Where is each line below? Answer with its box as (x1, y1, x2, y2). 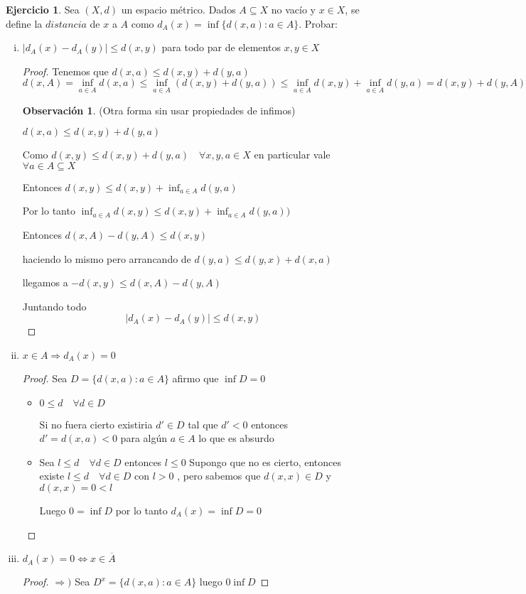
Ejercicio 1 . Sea (6, 2, 80, 16)
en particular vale (254, 147, 331, 162)
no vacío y (271, 2, 316, 16)
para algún (120, 431, 168, 445)
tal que (188, 416, 218, 431)
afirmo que (172, 370, 219, 385)
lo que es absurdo (198, 431, 274, 445)
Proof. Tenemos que (22, 63, 109, 78)
